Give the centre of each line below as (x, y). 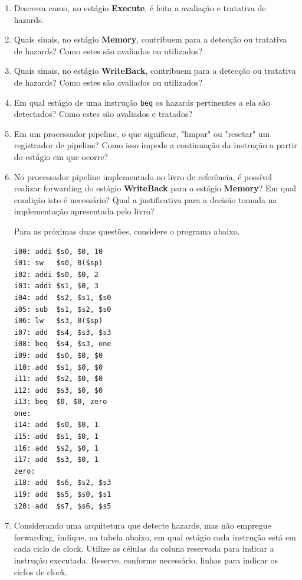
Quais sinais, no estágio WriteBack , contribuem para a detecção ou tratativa (155, 71)
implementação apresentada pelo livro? (84, 211)
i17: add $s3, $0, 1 (56, 460)
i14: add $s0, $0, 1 (56, 425)
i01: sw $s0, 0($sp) (58, 263)
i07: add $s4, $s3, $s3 (63, 332)
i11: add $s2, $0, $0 (58, 379)
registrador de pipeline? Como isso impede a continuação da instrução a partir (155, 145)
